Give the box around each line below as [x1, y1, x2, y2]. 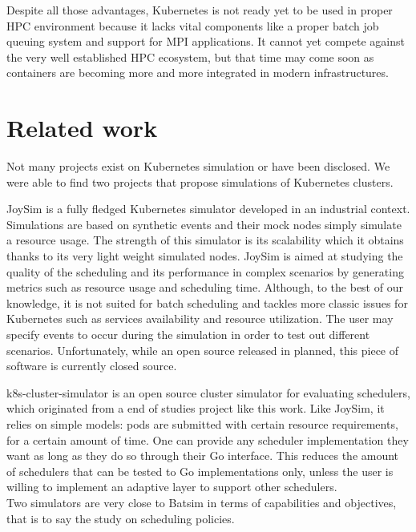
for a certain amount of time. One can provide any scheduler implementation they [6, 431, 409, 448]
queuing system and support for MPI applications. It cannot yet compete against [6, 33, 405, 50]
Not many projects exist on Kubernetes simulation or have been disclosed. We [6, 158, 390, 175]
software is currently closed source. [6, 357, 177, 374]
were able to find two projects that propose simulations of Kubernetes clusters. [6, 173, 394, 190]
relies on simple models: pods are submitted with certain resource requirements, [6, 416, 398, 432]
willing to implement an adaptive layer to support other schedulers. [6, 478, 337, 495]
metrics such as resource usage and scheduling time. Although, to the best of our [6, 279, 403, 296]
